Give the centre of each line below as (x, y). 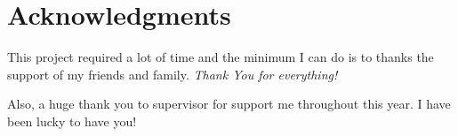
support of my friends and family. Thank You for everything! (173, 74)
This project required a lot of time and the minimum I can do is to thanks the (221, 57)
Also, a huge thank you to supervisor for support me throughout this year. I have (229, 104)
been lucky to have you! (72, 121)
